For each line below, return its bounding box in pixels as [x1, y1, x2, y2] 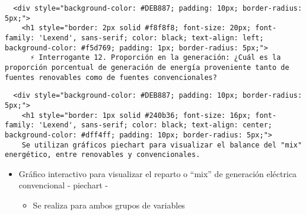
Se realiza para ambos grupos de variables [33, 199, 185, 211]
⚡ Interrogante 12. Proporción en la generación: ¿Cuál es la [30, 53, 281, 62]
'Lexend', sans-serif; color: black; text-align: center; [39, 121, 273, 130]
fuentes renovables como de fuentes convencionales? [5, 73, 217, 82]
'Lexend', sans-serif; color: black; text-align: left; [39, 33, 264, 42]
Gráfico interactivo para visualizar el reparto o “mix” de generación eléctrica [18, 167, 297, 179]
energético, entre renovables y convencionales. [5, 150, 200, 159]
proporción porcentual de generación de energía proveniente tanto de [5, 63, 289, 72]
